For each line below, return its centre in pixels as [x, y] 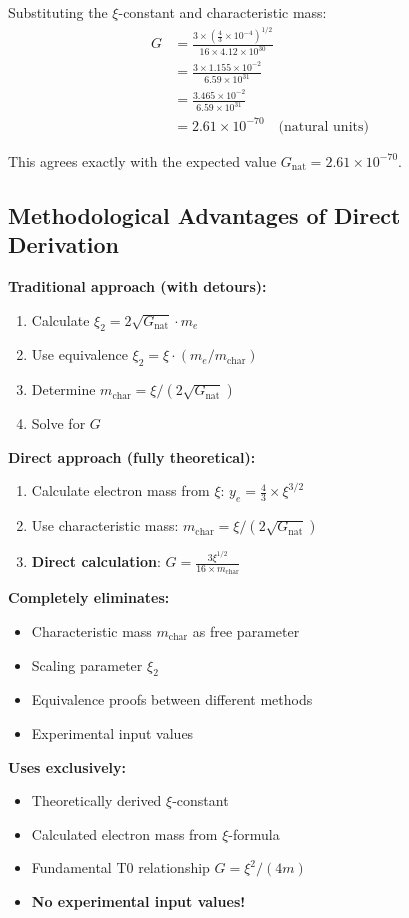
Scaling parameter [87, 664]
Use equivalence [79, 354]
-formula [254, 833]
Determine [63, 389]
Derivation [63, 244]
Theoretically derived [96, 800]
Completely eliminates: [89, 597]
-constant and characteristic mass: [222, 12]
